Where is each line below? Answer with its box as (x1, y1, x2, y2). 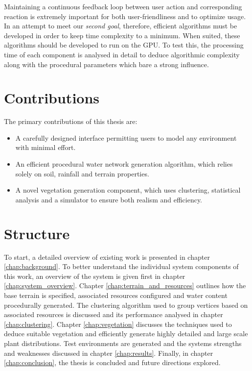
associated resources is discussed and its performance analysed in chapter (4, 309, 223, 320)
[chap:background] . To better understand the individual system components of (4, 261, 239, 272)
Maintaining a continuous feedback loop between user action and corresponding (4, 1, 242, 11)
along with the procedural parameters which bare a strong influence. (4, 59, 209, 69)
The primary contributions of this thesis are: (4, 116, 137, 126)
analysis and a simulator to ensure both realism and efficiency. (15, 194, 203, 204)
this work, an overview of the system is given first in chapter (4, 271, 185, 281)
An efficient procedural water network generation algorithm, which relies (15, 159, 233, 169)
